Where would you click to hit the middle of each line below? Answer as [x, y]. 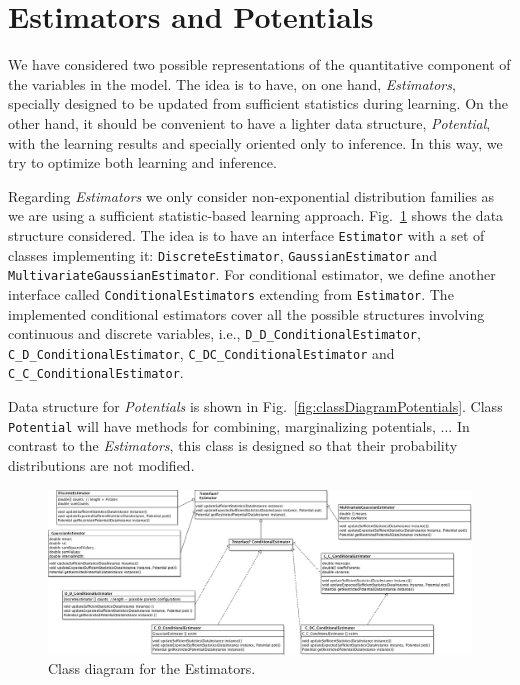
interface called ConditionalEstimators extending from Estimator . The [231, 293]
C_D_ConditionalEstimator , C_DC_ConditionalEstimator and [201, 352]
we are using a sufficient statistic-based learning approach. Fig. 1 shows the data [256, 215]
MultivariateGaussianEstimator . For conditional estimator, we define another [252, 274]
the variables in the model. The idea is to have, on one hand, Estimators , [232, 83]
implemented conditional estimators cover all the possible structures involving [246, 313]
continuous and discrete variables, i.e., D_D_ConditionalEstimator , [214, 333]
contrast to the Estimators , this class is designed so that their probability [233, 445]
